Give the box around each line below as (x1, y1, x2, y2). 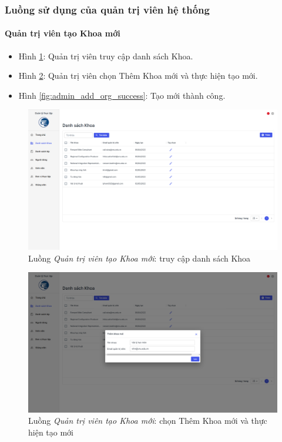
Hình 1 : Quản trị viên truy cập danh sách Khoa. (18, 49, 193, 62)
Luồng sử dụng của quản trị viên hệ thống (5, 2, 210, 16)
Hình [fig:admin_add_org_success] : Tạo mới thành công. (18, 89, 226, 101)
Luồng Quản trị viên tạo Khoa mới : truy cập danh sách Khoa (28, 252, 251, 264)
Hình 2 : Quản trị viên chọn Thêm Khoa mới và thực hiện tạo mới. (18, 69, 258, 82)
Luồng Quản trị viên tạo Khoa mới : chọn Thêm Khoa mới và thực (28, 414, 267, 427)
